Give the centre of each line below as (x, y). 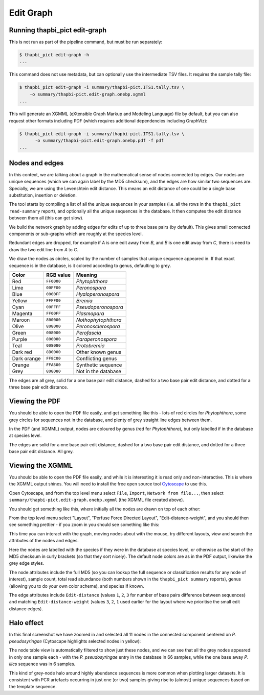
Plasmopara (90, 313)
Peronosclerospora (98, 326)
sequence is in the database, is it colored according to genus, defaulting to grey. (90, 265)
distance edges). (26, 609)
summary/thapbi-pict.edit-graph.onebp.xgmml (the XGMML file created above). (97, 500)
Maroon (21, 320)
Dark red (22, 352)
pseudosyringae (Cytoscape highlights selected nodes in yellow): (75, 641)
